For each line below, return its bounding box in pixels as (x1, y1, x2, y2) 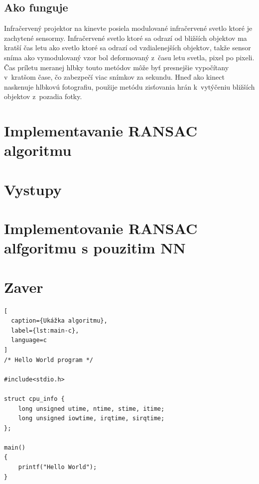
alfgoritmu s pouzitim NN (4, 238, 186, 258)
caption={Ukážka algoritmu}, (11, 317, 108, 325)
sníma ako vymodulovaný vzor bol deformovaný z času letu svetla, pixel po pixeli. (4, 52, 255, 62)
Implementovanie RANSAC (4, 218, 198, 239)
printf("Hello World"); (18, 464, 97, 471)
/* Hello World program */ (4, 356, 93, 363)
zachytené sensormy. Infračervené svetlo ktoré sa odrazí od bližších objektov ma (4, 32, 247, 43)
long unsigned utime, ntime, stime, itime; (18, 405, 165, 412)
